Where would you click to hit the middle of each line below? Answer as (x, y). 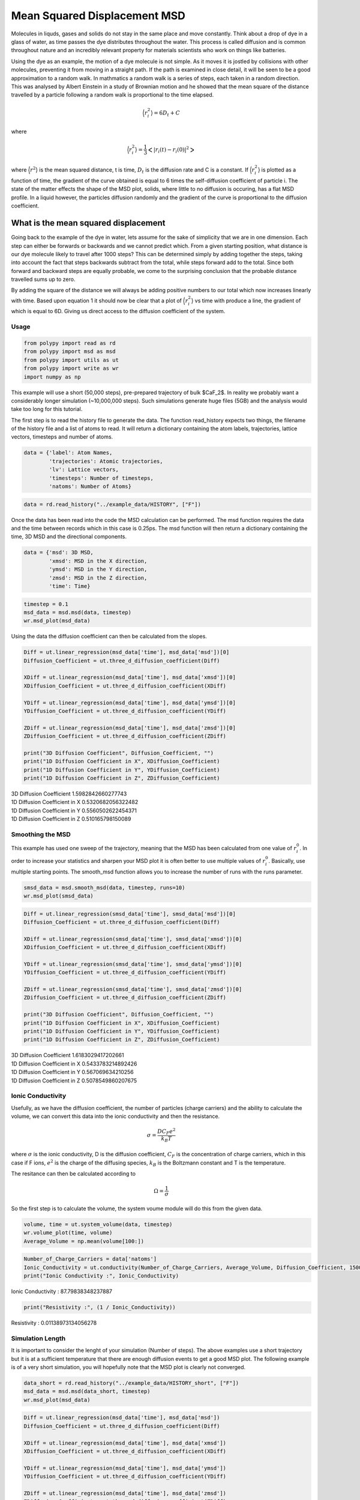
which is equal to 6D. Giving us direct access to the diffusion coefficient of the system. (118, 311)
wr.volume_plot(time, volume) (68, 1233)
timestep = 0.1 (46, 604)
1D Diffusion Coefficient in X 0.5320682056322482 (75, 802)
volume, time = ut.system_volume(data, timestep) (98, 1224)
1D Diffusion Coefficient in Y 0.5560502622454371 (74, 811)
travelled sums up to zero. (43, 280)
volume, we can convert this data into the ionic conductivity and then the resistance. (115, 1117)
